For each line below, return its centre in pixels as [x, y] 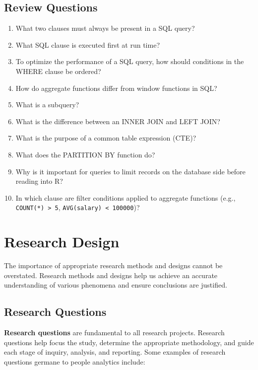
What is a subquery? [47, 105]
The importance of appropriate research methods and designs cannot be [113, 265]
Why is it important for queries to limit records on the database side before [130, 171]
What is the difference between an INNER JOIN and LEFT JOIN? [118, 121]
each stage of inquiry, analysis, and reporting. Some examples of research [115, 352]
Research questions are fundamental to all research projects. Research [114, 333]
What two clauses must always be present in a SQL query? [105, 28]
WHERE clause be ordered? [58, 71]
